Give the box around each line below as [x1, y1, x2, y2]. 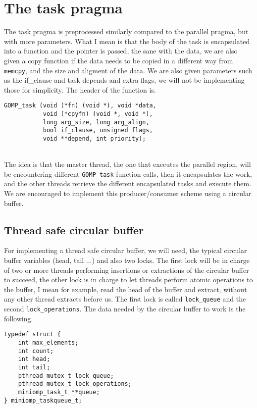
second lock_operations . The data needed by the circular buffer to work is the [4, 304, 246, 314]
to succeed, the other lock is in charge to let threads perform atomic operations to [4, 274, 253, 285]
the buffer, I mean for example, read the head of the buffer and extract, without [4, 284, 247, 294]
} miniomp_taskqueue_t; [4, 397, 82, 404]
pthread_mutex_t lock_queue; [18, 372, 114, 379]
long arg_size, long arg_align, [43, 118, 150, 126]
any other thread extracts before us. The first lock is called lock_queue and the [4, 294, 246, 304]
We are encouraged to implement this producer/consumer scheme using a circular [4, 188, 252, 199]
